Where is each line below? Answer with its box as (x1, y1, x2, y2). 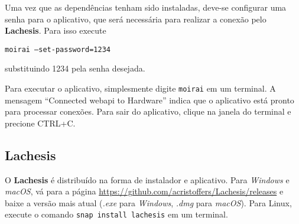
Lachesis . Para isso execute (5, 24, 106, 37)
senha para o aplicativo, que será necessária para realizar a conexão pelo (5, 12, 266, 25)
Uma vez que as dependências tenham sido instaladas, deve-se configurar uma (5, 1, 287, 13)
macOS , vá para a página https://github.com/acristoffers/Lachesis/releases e (5, 185, 284, 197)
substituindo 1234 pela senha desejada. (5, 62, 145, 74)
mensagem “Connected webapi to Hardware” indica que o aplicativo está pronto (5, 93, 294, 106)
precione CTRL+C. (5, 116, 76, 129)
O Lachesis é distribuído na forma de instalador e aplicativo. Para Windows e (5, 173, 290, 186)
